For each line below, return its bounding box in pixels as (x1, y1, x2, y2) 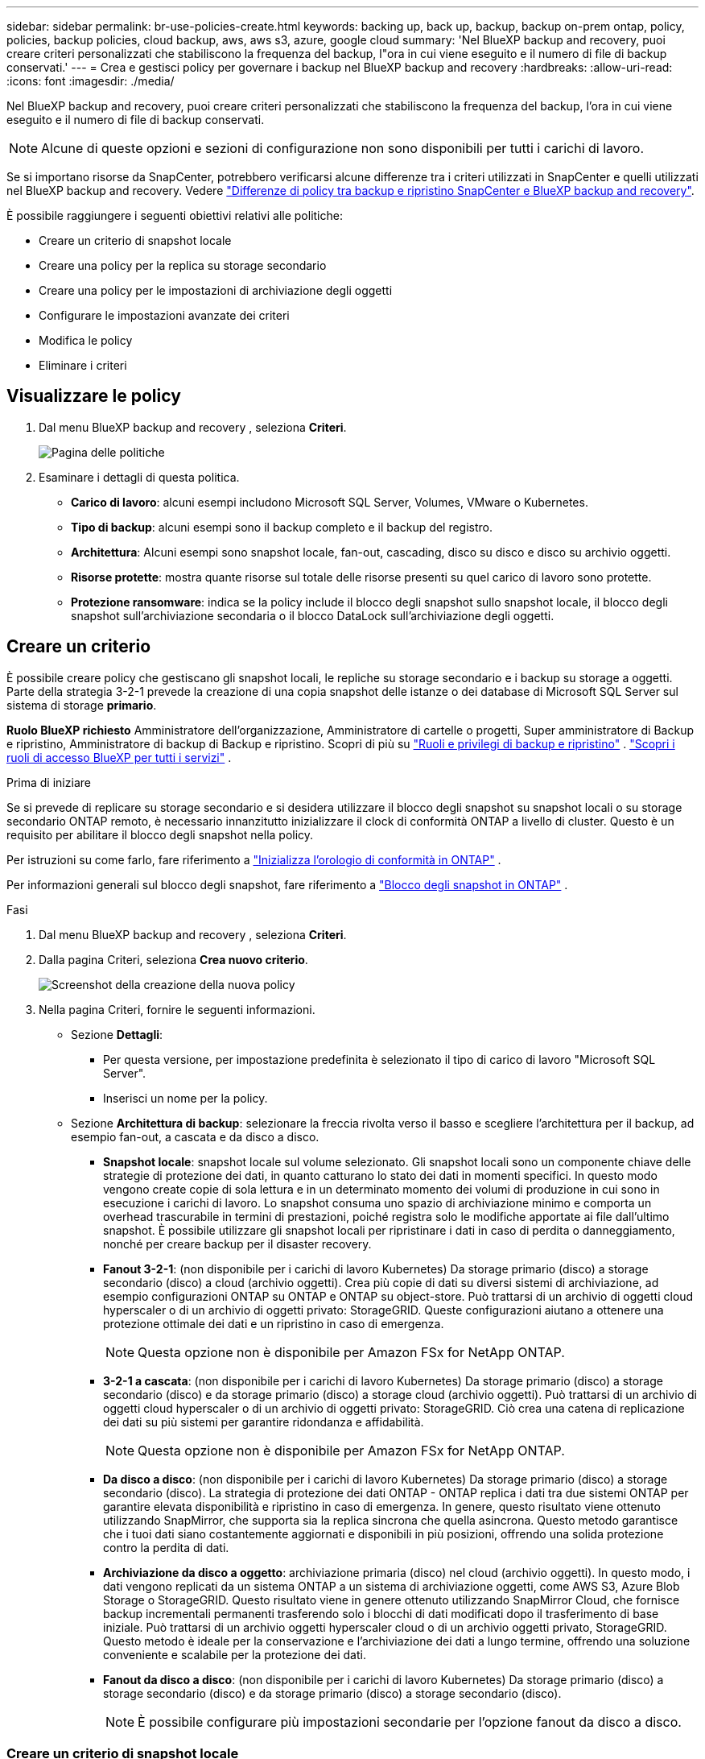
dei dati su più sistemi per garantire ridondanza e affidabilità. (103, 1414, 424, 1429)
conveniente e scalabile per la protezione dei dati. (103, 1647, 366, 1662)
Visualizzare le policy (6, 386, 181, 407)
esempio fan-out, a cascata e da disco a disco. (71, 1129, 320, 1144)
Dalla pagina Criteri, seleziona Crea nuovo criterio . (39, 952, 308, 966)
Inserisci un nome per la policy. (103, 1091, 268, 1105)
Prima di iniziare (6, 775, 91, 789)
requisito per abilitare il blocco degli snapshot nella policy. (6, 827, 314, 842)
